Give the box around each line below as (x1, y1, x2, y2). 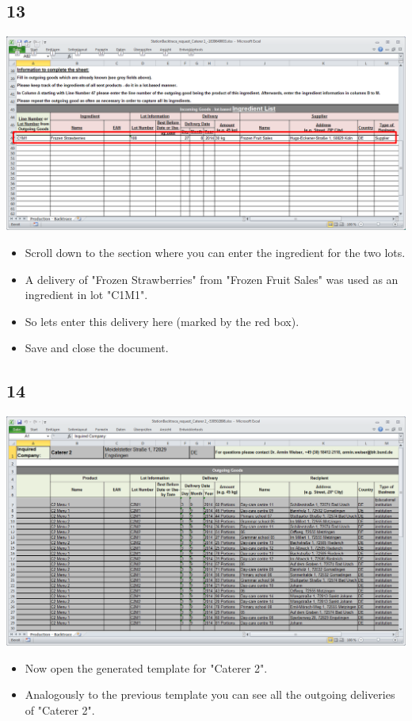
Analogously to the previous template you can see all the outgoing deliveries (25, 686, 395, 703)
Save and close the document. (25, 339, 169, 356)
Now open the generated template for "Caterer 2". (25, 659, 268, 676)
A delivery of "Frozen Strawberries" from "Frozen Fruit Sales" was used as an (25, 270, 399, 287)
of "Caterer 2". (25, 701, 95, 718)
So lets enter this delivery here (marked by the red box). (25, 313, 299, 329)
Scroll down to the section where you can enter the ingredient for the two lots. (25, 244, 406, 260)
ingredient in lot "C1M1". (25, 286, 148, 303)
